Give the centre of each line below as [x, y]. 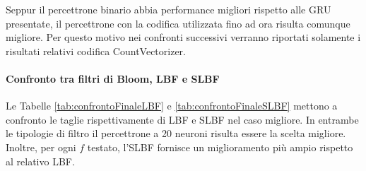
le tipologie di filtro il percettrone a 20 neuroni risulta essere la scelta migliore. [176, 133]
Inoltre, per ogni [41, 147]
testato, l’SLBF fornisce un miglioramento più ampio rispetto [220, 147]
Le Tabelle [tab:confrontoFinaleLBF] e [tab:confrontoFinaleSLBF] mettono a [172, 106]
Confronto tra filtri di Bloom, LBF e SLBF [113, 78]
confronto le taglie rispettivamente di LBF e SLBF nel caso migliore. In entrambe [182, 119]
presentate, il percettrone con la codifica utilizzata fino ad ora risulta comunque [178, 23]
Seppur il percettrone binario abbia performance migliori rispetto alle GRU [169, 9]
